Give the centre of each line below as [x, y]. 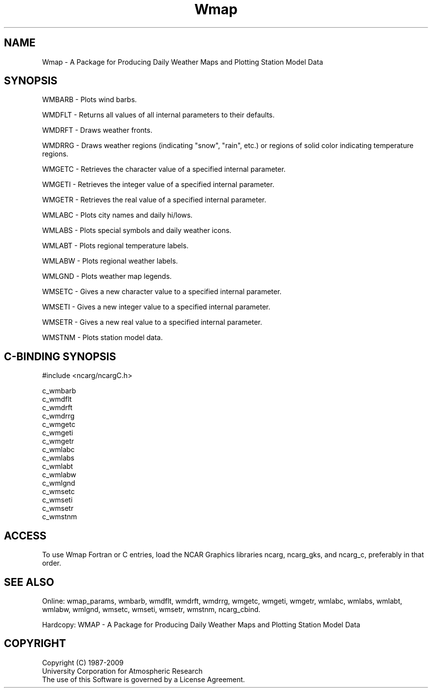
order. [52, 563]
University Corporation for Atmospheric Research [122, 671]
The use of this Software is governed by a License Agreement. [144, 679]
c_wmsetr [58, 508]
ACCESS [25, 536]
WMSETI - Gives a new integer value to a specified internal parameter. [156, 307]
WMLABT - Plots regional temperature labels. [115, 246]
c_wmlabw [59, 475]
